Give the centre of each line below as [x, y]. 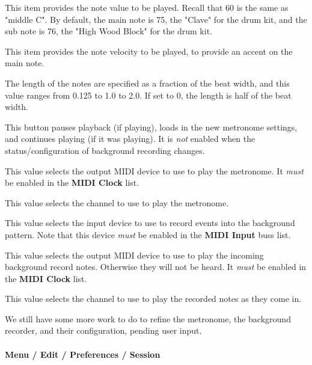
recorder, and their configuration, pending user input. [103, 330]
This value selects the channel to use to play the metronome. [117, 202]
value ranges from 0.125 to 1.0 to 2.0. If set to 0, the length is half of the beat [148, 95]
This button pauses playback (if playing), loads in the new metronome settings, [151, 127]
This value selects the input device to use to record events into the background [150, 223]
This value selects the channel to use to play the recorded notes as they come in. [153, 299]
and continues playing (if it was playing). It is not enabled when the [130, 139]
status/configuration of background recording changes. [105, 150]
